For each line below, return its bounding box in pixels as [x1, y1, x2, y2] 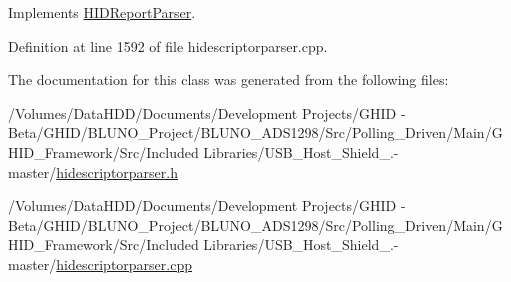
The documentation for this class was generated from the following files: [8, 69, 449, 90]
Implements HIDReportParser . [8, 2, 196, 22]
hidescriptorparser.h [56, 161, 179, 182]
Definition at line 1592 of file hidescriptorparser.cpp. [8, 35, 328, 56]
